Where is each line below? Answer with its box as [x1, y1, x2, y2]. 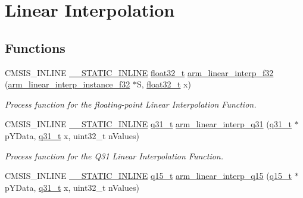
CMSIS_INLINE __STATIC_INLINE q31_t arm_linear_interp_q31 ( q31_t [5, 118, 292, 130]
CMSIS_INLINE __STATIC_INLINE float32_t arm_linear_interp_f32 [5, 66, 274, 78]
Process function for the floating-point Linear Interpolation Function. [5, 98, 257, 110]
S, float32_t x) [136, 78, 191, 90]
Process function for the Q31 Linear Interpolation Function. [5, 149, 224, 162]
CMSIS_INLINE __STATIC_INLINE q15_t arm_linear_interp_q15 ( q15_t [5, 169, 292, 182]
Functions [5, 38, 65, 56]
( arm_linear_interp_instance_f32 [5, 78, 130, 90]
